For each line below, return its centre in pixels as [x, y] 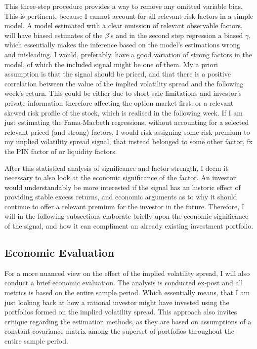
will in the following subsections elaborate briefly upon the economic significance [127, 216]
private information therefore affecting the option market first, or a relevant [119, 102]
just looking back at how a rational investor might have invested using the [117, 302]
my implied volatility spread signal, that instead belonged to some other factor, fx [129, 141]
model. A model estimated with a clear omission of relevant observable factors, [124, 25]
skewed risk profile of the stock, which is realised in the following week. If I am [124, 112]
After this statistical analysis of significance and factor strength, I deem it [116, 168]
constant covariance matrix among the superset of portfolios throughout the [119, 331]
